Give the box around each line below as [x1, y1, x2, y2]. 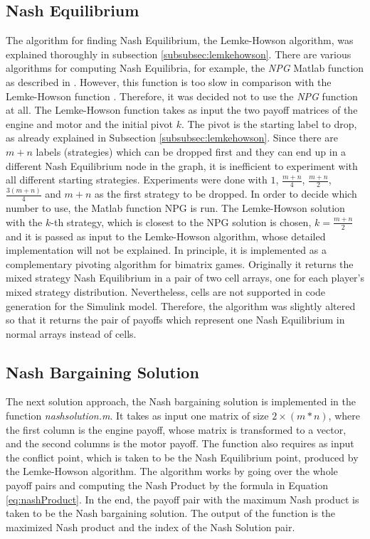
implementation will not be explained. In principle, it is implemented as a [6, 242, 327, 257]
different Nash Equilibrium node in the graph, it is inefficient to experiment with [6, 158, 358, 173]
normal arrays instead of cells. [6, 326, 137, 341]
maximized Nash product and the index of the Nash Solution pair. [6, 519, 295, 534]
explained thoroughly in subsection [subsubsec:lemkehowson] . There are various [6, 46, 351, 61]
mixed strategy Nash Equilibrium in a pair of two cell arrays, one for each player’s [6, 270, 364, 285]
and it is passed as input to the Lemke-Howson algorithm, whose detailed [6, 228, 326, 243]
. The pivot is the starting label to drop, [181, 116, 357, 131]
